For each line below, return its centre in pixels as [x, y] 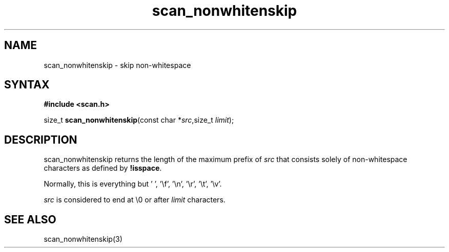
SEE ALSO [30, 219]
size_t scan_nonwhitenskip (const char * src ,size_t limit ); [139, 120]
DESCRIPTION [41, 140]
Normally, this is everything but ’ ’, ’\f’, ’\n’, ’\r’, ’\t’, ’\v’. [133, 184]
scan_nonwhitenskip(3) [83, 239]
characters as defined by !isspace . [103, 168]
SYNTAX [27, 85]
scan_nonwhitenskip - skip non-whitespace [117, 65]
